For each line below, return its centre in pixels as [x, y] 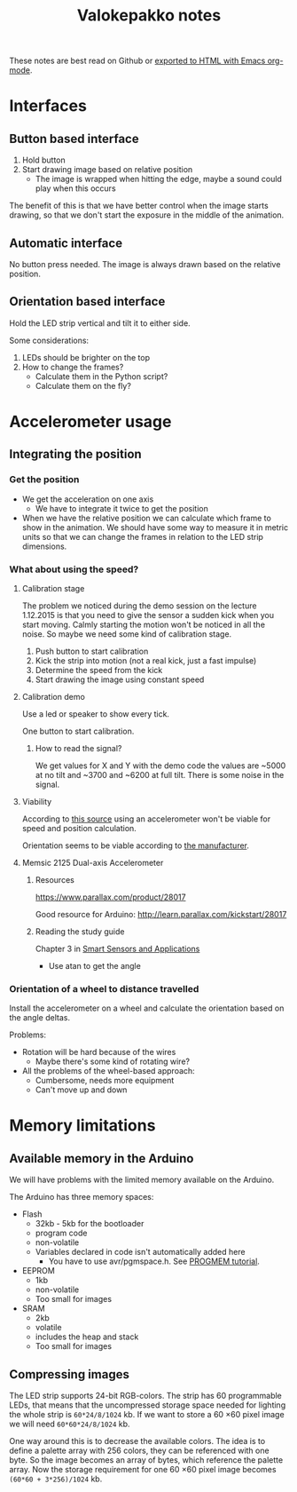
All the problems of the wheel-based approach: [108, 1071]
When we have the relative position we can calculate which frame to [147, 518]
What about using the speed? [74, 569]
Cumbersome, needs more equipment [105, 1081]
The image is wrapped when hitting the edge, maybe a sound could [158, 179]
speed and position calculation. [79, 828]
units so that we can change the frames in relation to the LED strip [143, 536]
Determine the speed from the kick [99, 670]
